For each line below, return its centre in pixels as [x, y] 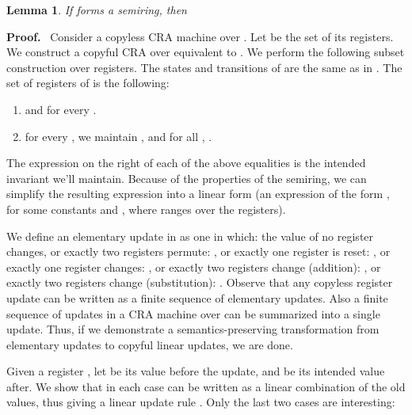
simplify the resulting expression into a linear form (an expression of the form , [198, 194]
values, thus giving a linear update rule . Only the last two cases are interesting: [201, 402]
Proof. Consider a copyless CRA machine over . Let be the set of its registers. [200, 36]
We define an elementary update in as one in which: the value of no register [190, 236]
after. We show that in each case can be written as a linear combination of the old [206, 386]
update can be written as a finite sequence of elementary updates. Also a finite [197, 297]
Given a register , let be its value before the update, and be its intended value [196, 371]
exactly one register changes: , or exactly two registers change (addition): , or [194, 267]
